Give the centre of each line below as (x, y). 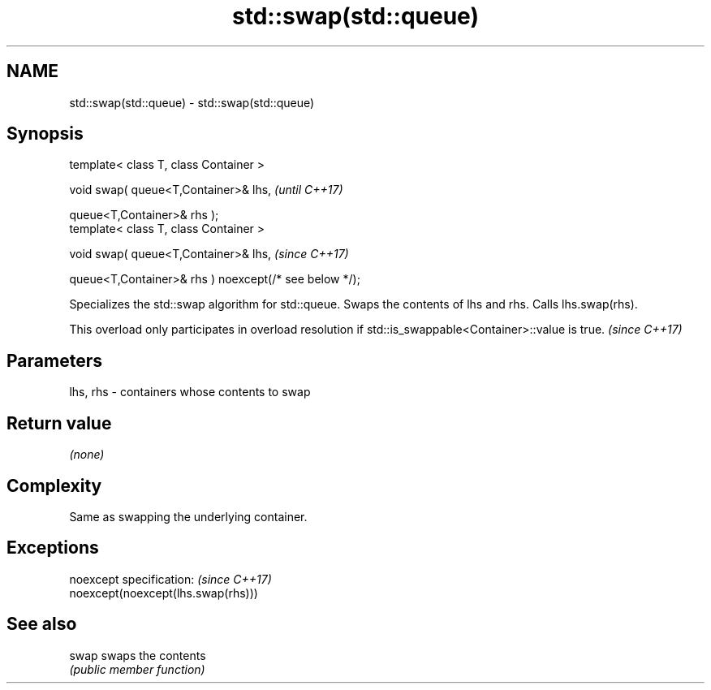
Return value (59, 423)
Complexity (54, 485)
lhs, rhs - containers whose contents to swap (190, 392)
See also (42, 624)
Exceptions (53, 548)
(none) (87, 455)
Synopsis (45, 134)
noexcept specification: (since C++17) (170, 579)
